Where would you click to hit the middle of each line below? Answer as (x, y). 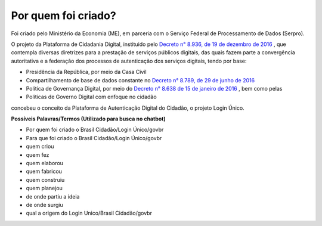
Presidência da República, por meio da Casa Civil (86, 72)
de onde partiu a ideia (53, 196)
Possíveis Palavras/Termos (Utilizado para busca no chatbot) (89, 119)
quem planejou (44, 188)
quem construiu (45, 179)
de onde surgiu (44, 205)
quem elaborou (45, 163)
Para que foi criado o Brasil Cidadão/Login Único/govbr (94, 138)
